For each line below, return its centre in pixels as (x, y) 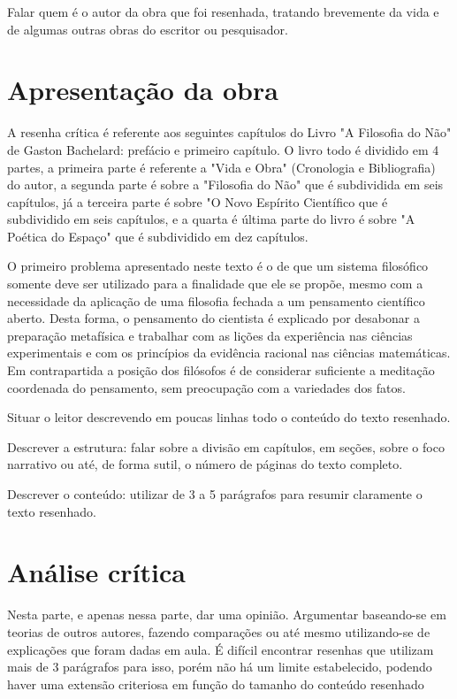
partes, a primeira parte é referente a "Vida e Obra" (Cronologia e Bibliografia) (221, 167)
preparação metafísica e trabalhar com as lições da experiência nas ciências (210, 335)
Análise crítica (96, 572)
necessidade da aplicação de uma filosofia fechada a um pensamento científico (216, 300)
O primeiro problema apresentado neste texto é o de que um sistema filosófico (218, 266)
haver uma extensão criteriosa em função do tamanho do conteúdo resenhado (216, 684)
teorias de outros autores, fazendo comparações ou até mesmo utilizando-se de (219, 631)
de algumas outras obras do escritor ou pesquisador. (148, 29)
